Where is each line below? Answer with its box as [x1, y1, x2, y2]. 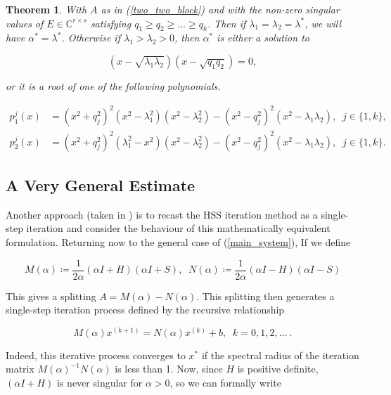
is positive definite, [237, 361, 319, 376]
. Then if [207, 15, 246, 30]
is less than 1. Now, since [115, 361, 223, 376]
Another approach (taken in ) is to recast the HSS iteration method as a [6, 207, 318, 221]
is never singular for [57, 375, 143, 390]
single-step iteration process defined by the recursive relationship [6, 302, 285, 317]
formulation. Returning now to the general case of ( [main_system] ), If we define [6, 235, 351, 250]
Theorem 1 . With [6, 2, 87, 16]
